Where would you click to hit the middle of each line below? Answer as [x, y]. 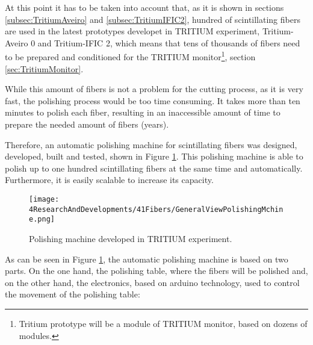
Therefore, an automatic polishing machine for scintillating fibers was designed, [151, 144]
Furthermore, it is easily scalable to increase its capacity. [109, 180]
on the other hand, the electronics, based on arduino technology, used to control [152, 282]
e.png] [42, 219]
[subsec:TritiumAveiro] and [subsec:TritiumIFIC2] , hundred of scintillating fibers [153, 19]
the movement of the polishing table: [73, 294]
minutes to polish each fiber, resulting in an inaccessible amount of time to [143, 112]
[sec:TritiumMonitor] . [44, 68]
